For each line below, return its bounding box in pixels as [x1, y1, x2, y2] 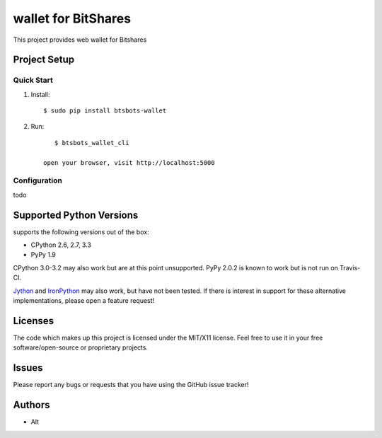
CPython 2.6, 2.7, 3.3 [30, 241, 92, 249]
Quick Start [13, 75, 53, 85]
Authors [13, 399, 50, 411]
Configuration [13, 175, 63, 185]
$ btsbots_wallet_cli [54, 139, 129, 146]
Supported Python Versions [13, 209, 139, 221]
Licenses [13, 315, 54, 327]
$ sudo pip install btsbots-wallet [43, 107, 167, 115]
